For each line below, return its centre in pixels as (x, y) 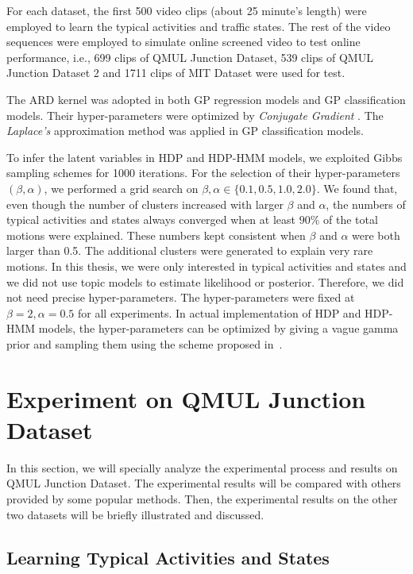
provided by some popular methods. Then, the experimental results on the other (202, 498)
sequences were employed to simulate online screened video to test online (183, 42)
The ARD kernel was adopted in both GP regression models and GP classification (206, 99)
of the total (350, 220)
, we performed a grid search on (121, 188)
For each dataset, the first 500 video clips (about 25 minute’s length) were (187, 10)
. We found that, (357, 188)
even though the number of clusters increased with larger (145, 204)
